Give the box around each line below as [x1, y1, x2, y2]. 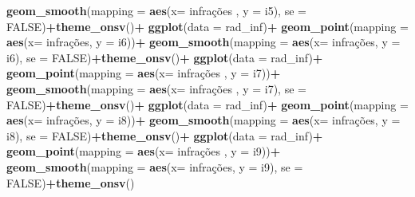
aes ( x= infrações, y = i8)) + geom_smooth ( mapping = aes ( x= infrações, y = [6, 112, 401, 128]
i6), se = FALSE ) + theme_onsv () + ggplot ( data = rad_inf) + [6, 49, 323, 65]
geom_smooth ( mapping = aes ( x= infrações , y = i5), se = [6, 2, 306, 18]
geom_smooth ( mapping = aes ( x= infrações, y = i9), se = [6, 158, 303, 175]
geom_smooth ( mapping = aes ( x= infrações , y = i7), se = [6, 80, 306, 97]
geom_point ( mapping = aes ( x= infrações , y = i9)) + [6, 143, 281, 160]
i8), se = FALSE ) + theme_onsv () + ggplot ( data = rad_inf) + [6, 127, 323, 144]
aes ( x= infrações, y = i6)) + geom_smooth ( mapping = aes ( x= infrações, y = [6, 33, 401, 50]
